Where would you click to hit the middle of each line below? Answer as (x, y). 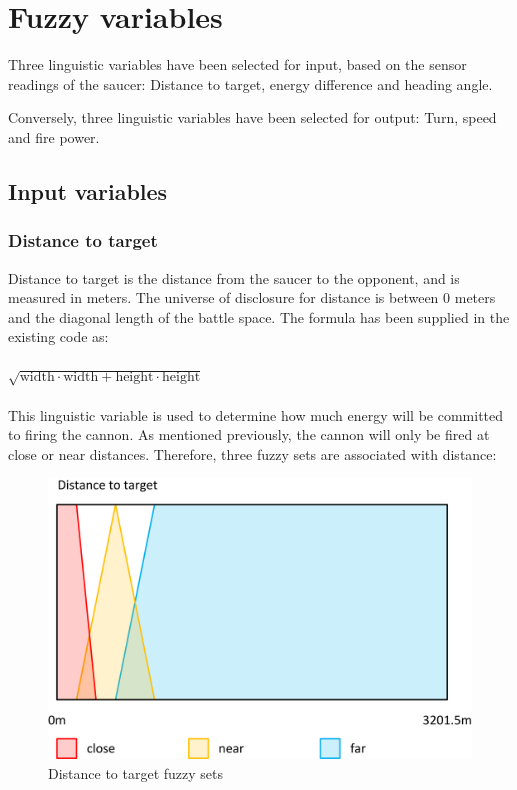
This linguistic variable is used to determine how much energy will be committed (256, 414)
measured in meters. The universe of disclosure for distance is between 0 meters (252, 297)
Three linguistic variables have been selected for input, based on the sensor (237, 64)
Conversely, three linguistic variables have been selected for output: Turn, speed (252, 117)
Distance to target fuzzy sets (136, 772)
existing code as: (58, 336)
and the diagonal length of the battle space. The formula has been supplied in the (259, 316)
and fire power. (54, 136)
